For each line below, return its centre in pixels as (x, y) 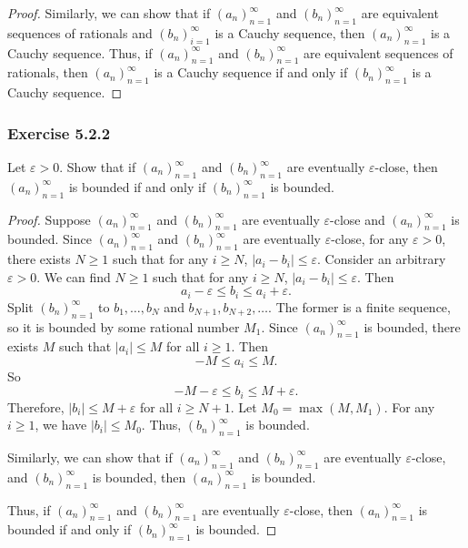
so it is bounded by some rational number (124, 326)
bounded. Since (50, 239)
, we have (61, 425)
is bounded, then (139, 477)
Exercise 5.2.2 (59, 132)
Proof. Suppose (49, 219)
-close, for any (370, 239)
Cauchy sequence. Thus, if (80, 52)
